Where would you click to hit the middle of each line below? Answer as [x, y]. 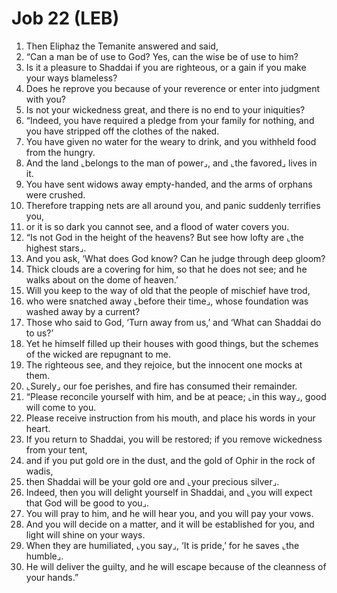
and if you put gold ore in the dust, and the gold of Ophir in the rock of [170, 460]
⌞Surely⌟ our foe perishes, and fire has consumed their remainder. [161, 386]
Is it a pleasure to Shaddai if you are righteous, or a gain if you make [166, 67]
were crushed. [55, 194]
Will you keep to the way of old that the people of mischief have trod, [168, 290]
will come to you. [61, 407]
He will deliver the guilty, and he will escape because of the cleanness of [176, 566]
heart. [38, 428]
